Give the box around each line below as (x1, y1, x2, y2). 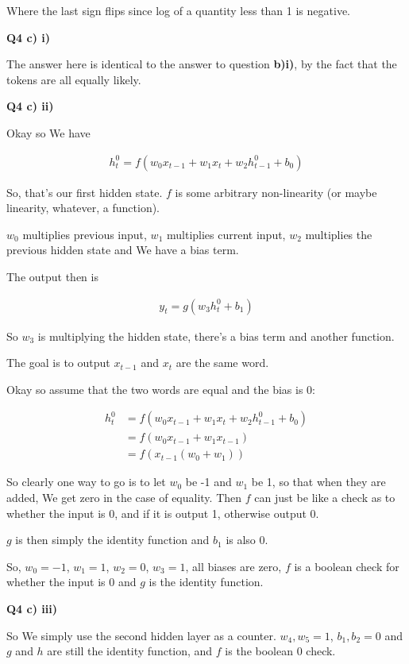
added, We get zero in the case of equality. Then (6, 489, 242, 506)
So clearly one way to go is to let (6, 473, 166, 490)
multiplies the (305, 226, 372, 242)
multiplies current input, (166, 226, 286, 242)
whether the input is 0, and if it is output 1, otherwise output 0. (6, 504, 319, 521)
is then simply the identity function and (15, 531, 210, 548)
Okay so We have (6, 124, 91, 141)
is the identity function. (149, 573, 264, 590)
